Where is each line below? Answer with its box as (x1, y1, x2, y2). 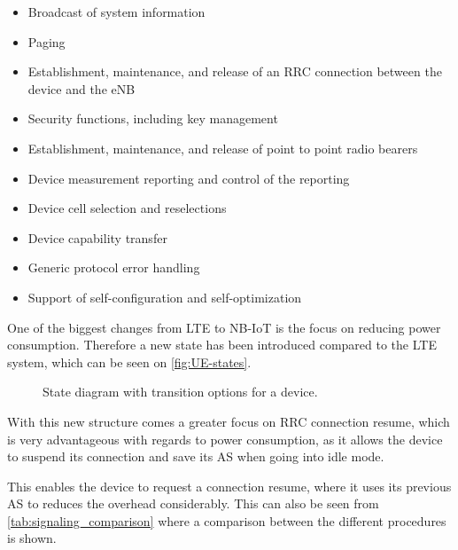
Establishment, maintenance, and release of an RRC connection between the (27, 62, 442, 81)
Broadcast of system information (27, 3, 206, 20)
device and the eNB (27, 79, 136, 98)
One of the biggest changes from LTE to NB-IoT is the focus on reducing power (7, 318, 441, 336)
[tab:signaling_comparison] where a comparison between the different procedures (7, 511, 446, 530)
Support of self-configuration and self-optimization (27, 287, 302, 306)
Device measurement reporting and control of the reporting (27, 169, 350, 187)
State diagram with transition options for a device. (43, 382, 318, 401)
